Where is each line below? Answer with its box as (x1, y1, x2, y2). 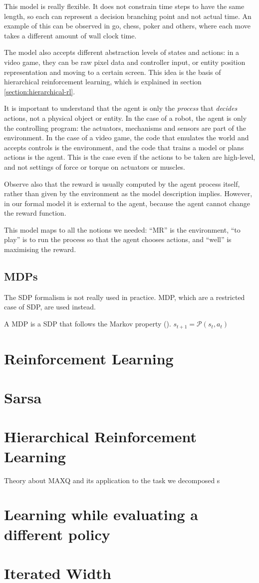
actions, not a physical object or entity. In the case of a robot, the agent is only (4, 112, 247, 123)
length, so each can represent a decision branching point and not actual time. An (4, 10, 252, 21)
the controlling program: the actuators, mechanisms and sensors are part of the (4, 122, 246, 133)
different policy (4, 524, 110, 544)
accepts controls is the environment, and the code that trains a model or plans (4, 142, 244, 152)
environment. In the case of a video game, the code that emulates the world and (4, 132, 249, 143)
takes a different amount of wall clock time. (4, 30, 137, 40)
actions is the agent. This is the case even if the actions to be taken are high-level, (4, 152, 256, 162)
